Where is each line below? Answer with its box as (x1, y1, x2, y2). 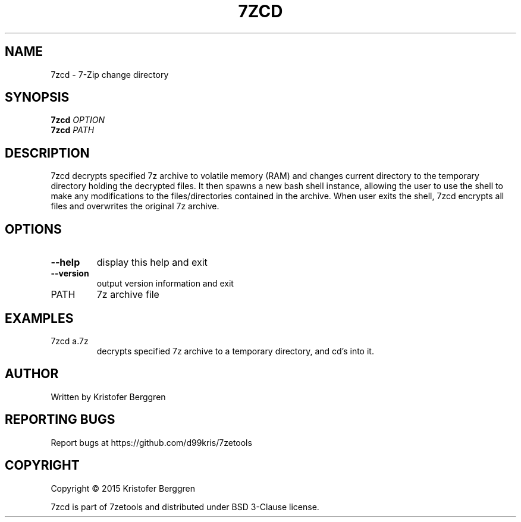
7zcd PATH (51, 125, 95, 136)
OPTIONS (5, 221, 62, 237)
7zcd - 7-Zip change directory (51, 69, 169, 80)
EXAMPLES (5, 310, 74, 326)
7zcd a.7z (51, 335, 89, 346)
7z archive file (96, 288, 159, 301)
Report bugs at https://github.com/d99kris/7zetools (51, 437, 252, 448)
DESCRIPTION (5, 145, 90, 161)
